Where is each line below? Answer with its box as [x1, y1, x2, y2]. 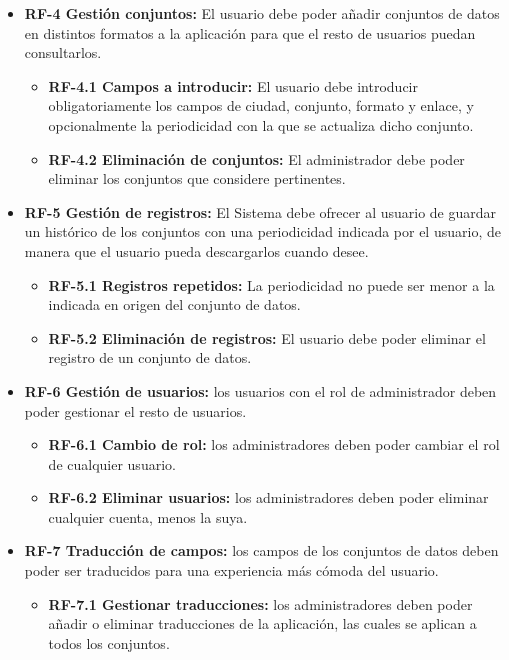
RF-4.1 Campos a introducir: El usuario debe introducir [48, 75, 419, 96]
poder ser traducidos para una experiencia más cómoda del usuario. [24, 560, 439, 581]
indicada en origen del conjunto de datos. [48, 294, 301, 315]
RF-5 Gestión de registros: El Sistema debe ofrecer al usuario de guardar [24, 201, 497, 222]
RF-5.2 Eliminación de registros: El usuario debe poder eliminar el [48, 327, 486, 348]
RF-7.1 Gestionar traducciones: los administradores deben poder [48, 593, 473, 614]
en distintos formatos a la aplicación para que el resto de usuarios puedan [24, 22, 476, 43]
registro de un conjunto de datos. [48, 347, 252, 368]
